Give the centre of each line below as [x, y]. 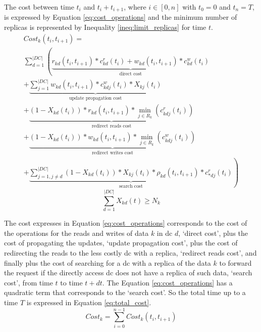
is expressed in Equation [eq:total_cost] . [89, 302]
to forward [236, 262]
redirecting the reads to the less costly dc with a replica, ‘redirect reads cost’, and [130, 253]
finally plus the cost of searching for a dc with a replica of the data [108, 262]
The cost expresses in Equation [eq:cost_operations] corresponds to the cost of [126, 223]
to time [71, 282]
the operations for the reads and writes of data [76, 233]
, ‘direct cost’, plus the [213, 233]
